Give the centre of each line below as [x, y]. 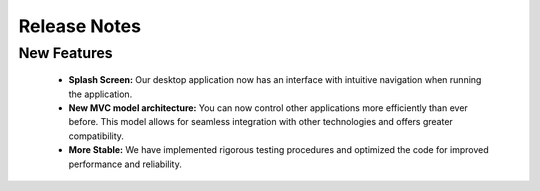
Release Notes [80, 26]
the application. [100, 94]
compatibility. [96, 136]
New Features [66, 53]
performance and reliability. [125, 164]
